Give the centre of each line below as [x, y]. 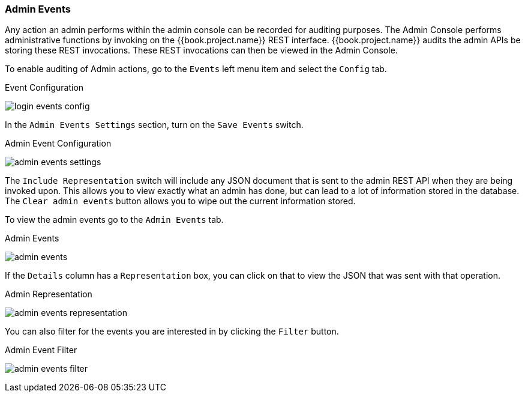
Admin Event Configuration [58, 144]
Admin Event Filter [41, 350]
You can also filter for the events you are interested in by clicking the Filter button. [172, 332]
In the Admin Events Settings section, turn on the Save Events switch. [154, 125]
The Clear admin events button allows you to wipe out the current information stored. [180, 201]
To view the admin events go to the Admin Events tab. [114, 220]
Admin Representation [49, 294]
